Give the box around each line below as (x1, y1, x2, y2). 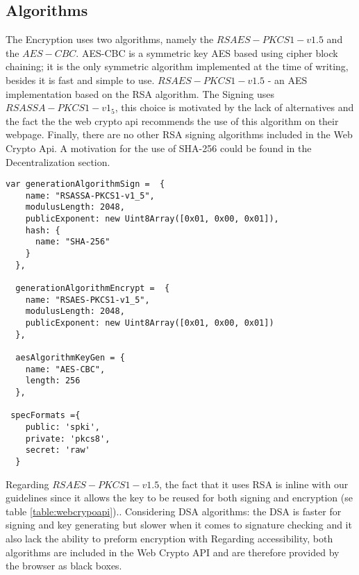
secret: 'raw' (25, 445, 90, 456)
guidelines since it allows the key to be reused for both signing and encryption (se (6, 490, 353, 505)
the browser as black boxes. (6, 558, 122, 573)
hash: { (25, 225, 60, 235)
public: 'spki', (25, 422, 101, 432)
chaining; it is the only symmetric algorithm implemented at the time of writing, (6, 59, 349, 74)
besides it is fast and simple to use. (6, 72, 155, 87)
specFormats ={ (10, 410, 81, 421)
